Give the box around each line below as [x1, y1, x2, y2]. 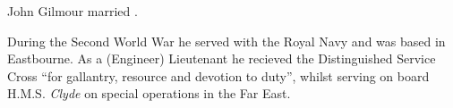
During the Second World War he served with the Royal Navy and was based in [7, 31, 446, 50]
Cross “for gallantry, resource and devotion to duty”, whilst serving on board [7, 66, 430, 85]
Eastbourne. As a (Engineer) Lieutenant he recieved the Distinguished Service [7, 49, 436, 68]
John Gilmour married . [7, 2, 138, 20]
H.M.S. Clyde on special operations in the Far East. [7, 84, 291, 103]
